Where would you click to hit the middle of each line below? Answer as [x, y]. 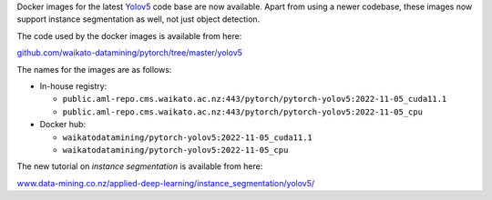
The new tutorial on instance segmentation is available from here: [140, 166]
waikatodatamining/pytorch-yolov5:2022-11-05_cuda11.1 [188, 137]
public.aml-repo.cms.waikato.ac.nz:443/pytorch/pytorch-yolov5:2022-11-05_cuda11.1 [255, 99]
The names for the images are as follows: [94, 69]
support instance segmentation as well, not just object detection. [138, 19]
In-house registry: [73, 85]
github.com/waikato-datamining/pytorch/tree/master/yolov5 [130, 53]
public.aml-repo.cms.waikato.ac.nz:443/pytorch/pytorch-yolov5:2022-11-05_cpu [243, 112]
